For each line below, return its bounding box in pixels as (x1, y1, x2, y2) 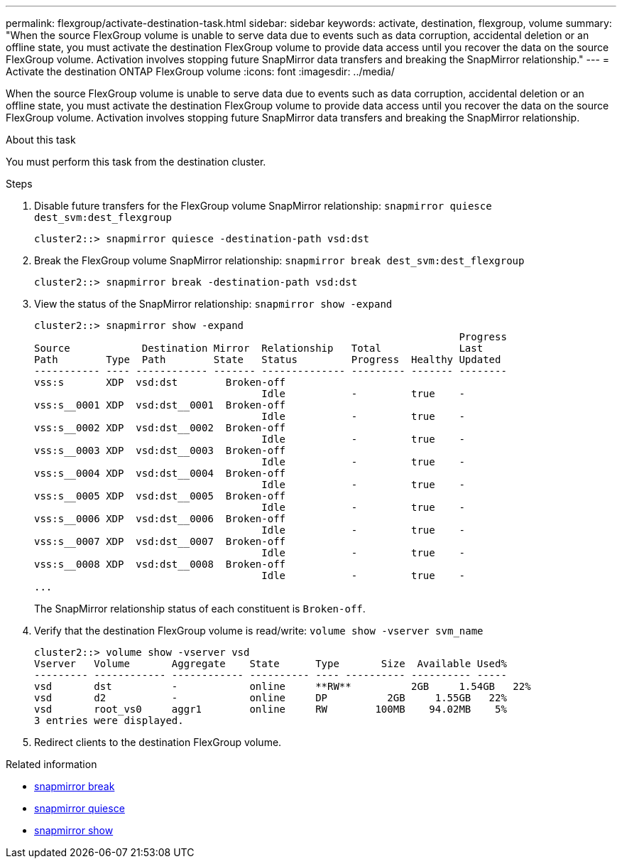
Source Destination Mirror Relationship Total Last (34, 342, 484, 354)
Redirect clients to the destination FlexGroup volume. (34, 736, 282, 748)
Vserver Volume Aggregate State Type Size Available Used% (34, 658, 507, 669)
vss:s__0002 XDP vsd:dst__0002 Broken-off (34, 422, 286, 433)
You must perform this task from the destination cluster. (6, 156, 266, 168)
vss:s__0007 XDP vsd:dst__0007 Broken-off (34, 536, 286, 547)
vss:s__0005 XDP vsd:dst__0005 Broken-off (34, 490, 286, 502)
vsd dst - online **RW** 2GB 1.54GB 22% (34, 681, 531, 692)
